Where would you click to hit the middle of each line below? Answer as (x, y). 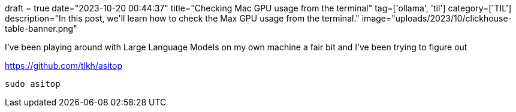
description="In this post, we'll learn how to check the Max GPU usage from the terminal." (182, 18)
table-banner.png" (41, 28)
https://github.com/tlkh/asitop (64, 66)
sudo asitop (33, 84)
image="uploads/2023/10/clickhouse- (437, 18)
